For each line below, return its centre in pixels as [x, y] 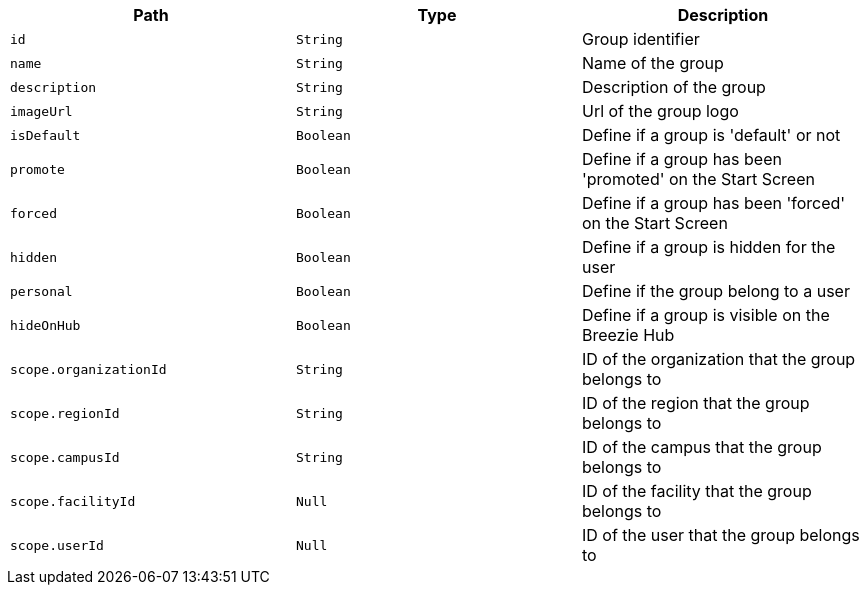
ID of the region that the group [695, 403]
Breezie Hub [628, 335]
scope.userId [57, 545]
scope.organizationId [88, 369]
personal [41, 291]
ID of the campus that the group [701, 447]
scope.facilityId [73, 501]
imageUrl [41, 111]
